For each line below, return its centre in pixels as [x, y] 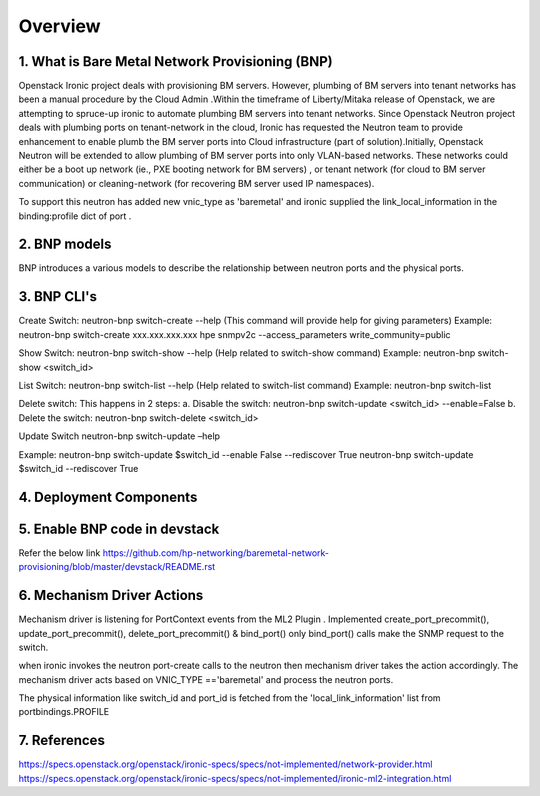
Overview [59, 26]
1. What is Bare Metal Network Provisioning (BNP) [176, 61]
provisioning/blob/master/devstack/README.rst [117, 567]
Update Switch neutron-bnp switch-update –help [119, 436]
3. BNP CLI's [57, 296]
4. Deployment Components [108, 496]
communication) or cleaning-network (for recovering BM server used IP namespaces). [196, 183]
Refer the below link [59, 552]
